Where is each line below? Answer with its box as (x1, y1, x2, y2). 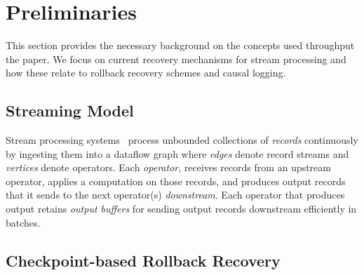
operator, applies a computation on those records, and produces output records (6, 173, 346, 188)
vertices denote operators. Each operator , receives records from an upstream (6, 160, 331, 175)
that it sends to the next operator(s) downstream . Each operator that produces (6, 187, 345, 202)
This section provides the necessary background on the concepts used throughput (6, 38, 355, 53)
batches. (6, 215, 41, 229)
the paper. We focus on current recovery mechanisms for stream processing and (6, 51, 346, 66)
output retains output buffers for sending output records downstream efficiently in (6, 201, 357, 216)
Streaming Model (6, 100, 134, 121)
